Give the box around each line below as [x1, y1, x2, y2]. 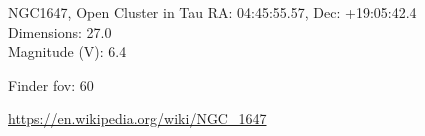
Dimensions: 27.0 [8, 21, 112, 42]
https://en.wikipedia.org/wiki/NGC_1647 [8, 108, 267, 129]
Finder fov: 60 [8, 74, 94, 95]
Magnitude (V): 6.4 [8, 41, 127, 62]
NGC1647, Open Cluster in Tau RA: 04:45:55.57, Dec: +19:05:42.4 [8, 2, 417, 22]
